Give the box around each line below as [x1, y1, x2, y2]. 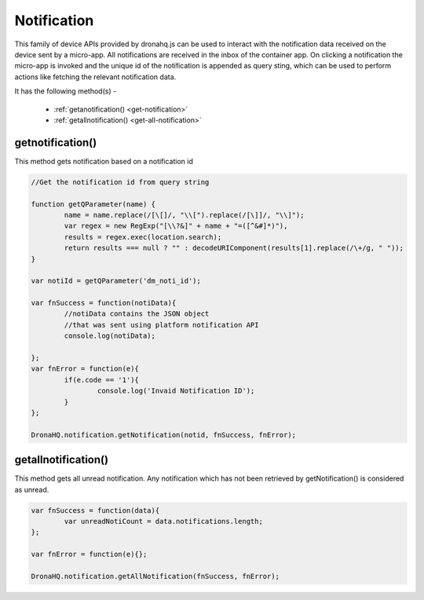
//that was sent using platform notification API [64, 320, 259, 329]
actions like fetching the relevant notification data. [14, 71, 177, 82]
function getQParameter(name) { [31, 199, 156, 208]
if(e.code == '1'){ [64, 375, 139, 384]
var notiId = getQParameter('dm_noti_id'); [31, 276, 202, 286]
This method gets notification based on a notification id [14, 156, 194, 166]
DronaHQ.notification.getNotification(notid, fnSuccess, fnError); [31, 430, 297, 439]
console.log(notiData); [64, 331, 156, 341]
